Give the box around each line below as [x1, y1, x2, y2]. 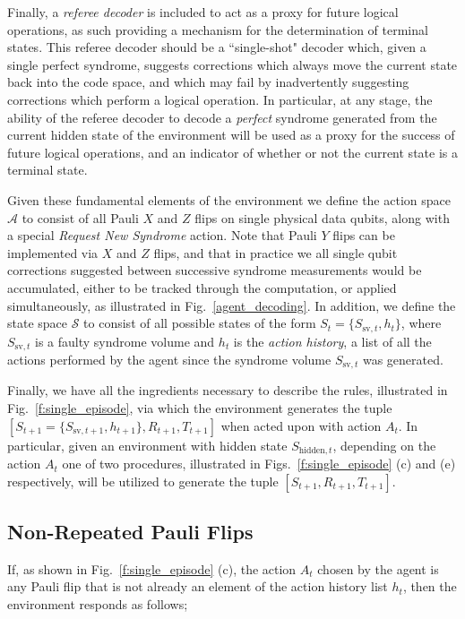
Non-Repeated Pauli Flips [7, 518, 254, 546]
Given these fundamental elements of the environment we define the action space [7, 190, 451, 209]
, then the [402, 577, 457, 596]
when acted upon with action [220, 416, 382, 434]
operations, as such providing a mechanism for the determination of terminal [7, 20, 428, 39]
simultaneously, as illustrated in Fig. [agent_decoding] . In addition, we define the [7, 296, 456, 314]
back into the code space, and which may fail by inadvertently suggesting [7, 73, 409, 91]
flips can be [332, 226, 395, 245]
